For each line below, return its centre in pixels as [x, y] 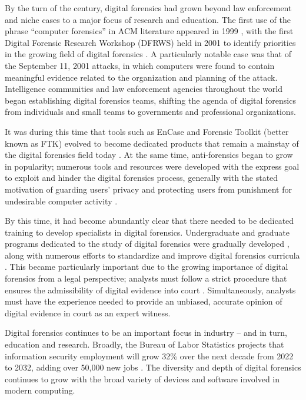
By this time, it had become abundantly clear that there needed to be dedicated [149, 221]
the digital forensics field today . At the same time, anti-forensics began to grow [149, 155]
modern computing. [40, 390]
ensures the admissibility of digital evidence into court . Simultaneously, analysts [150, 290]
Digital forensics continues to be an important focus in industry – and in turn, [146, 333]
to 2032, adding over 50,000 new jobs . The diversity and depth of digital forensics [153, 367]
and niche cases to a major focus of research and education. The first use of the [148, 19]
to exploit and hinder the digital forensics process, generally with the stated [142, 178]
